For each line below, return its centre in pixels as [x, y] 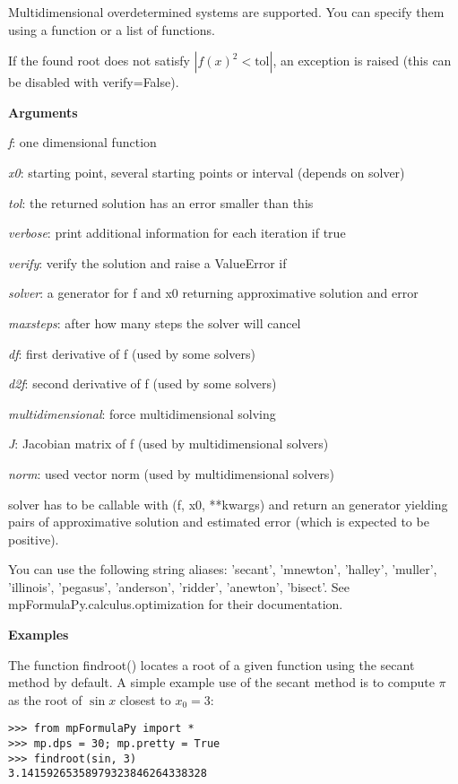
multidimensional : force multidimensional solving [142, 413]
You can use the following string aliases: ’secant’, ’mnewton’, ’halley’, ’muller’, [223, 569]
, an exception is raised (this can [362, 61]
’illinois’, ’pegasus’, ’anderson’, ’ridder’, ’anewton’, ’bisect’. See [179, 586]
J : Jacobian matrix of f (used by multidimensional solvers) [169, 444]
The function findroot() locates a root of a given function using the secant [212, 664]
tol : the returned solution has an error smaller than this [161, 202]
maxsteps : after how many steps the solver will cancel [155, 322]
